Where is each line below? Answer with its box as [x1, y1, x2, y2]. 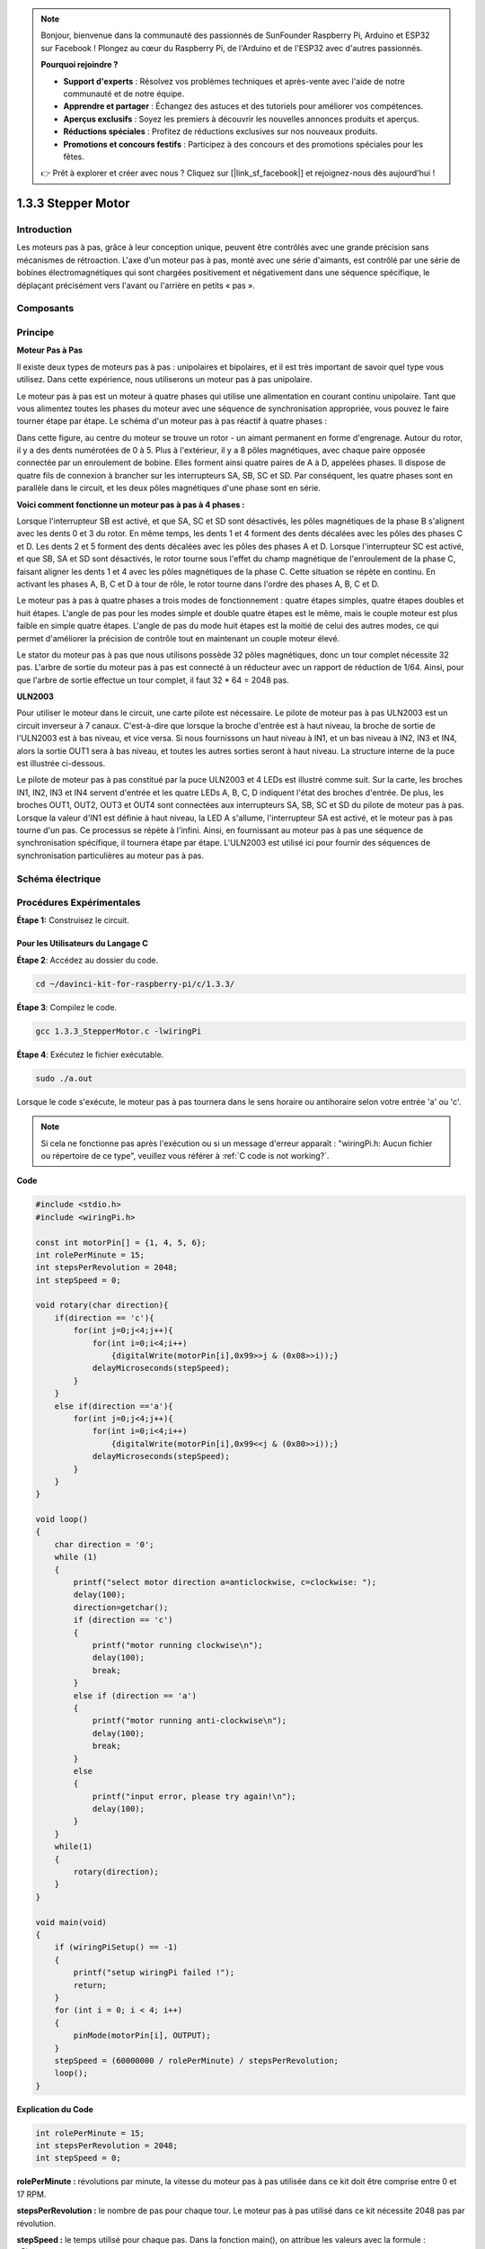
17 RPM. [16, 2189, 47, 2200]
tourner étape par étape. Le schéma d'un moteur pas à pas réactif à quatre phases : [16, 416, 328, 426]
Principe [16, 326, 55, 338]
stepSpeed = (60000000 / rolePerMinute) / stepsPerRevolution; [54, 2056, 339, 2065]
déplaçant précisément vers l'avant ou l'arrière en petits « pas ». [16, 280, 255, 291]
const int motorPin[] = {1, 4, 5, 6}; [35, 1237, 207, 1248]
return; [73, 1980, 108, 1990]
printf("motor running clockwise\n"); [92, 1640, 264, 1650]
